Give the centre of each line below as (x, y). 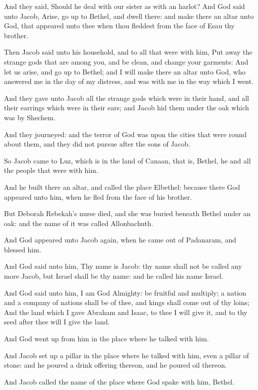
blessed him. (23, 249)
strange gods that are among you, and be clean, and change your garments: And (126, 61)
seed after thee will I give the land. (57, 322)
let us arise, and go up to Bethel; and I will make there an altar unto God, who (125, 71)
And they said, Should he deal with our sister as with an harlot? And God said (125, 6)
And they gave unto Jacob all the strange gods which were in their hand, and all (127, 98)
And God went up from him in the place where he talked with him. (106, 339)
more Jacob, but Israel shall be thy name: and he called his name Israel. (114, 276)
